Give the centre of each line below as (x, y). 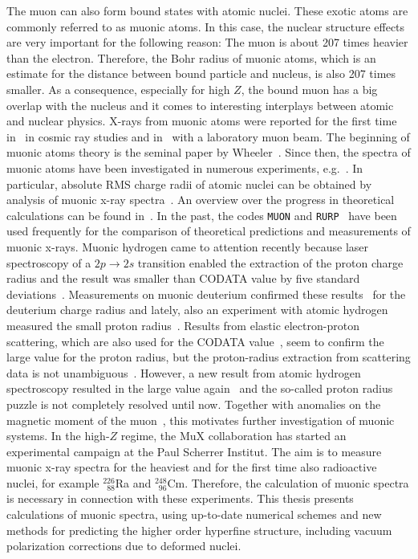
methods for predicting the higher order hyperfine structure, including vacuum (199, 530)
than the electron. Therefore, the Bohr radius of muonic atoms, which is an (191, 57)
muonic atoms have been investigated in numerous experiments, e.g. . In (185, 167)
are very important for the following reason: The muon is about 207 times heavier (207, 42)
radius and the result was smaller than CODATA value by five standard (183, 278)
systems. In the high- (58, 436)
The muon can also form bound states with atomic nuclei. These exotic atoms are (207, 10)
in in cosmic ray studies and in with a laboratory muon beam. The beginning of (208, 136)
